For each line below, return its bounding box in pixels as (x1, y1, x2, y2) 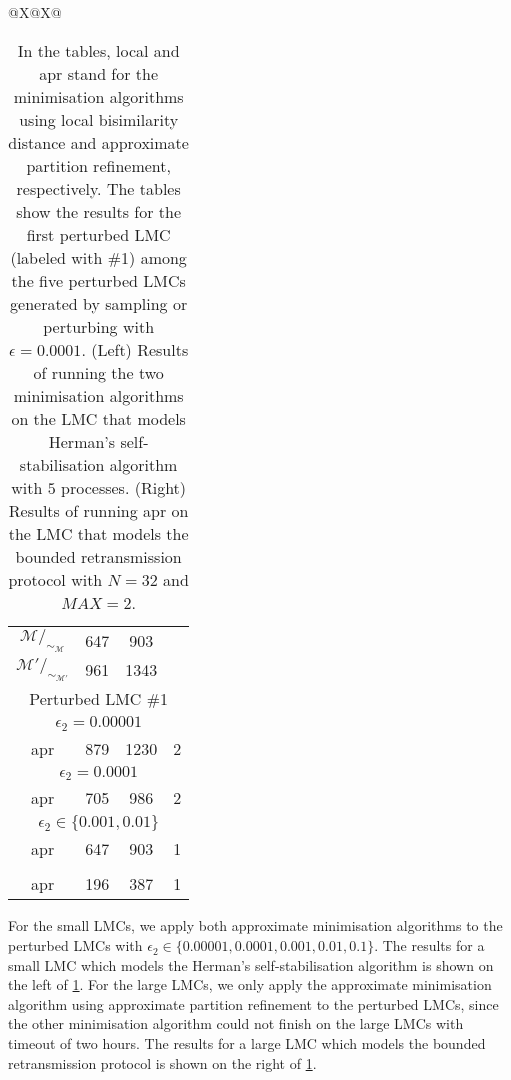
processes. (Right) (61, 475, 187, 499)
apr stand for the (39, 61, 159, 85)
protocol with (8, 567, 103, 591)
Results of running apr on (8, 498, 189, 522)
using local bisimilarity (19, 107, 179, 131)
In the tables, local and (17, 38, 180, 62)
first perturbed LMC (26, 222, 171, 246)
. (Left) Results (81, 337, 189, 361)
